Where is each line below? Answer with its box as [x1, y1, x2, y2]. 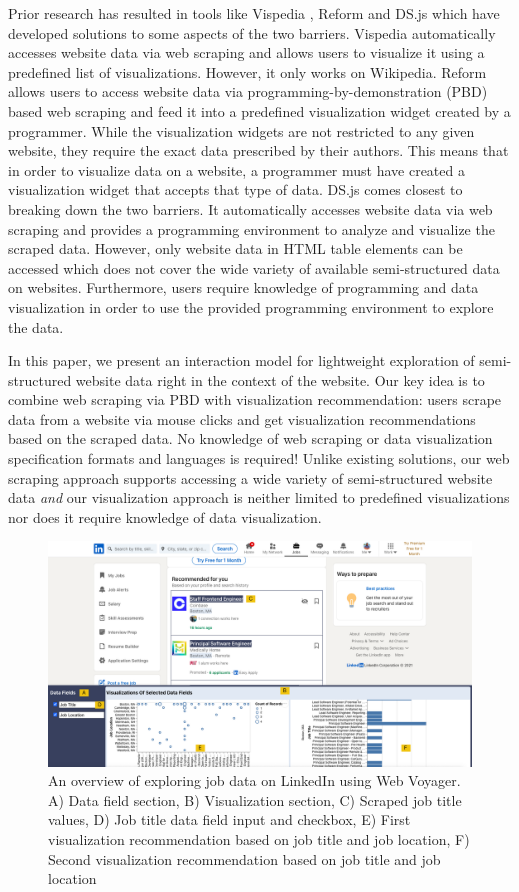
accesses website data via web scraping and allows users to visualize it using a [8, 42, 485, 63]
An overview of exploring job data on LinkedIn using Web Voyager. [48, 770, 461, 791]
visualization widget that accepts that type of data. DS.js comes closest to [8, 179, 463, 200]
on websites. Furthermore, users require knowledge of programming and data [8, 277, 479, 298]
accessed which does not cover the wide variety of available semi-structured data [8, 257, 500, 278]
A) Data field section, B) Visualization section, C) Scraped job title [48, 789, 462, 810]
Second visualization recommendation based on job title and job [48, 848, 441, 869]
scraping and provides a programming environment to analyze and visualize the [8, 218, 495, 239]
